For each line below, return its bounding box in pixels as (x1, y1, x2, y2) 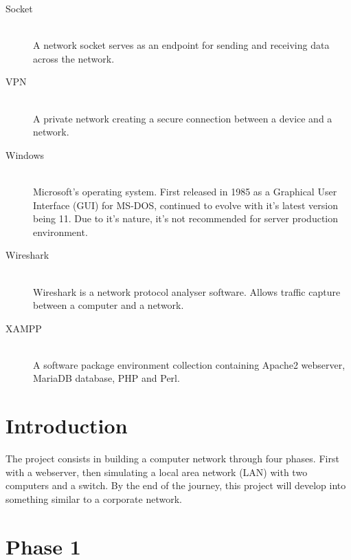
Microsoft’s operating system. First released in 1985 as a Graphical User (33, 184, 337, 198)
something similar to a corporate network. (5, 491, 182, 506)
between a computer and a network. (33, 298, 184, 312)
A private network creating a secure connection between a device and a (33, 111, 332, 125)
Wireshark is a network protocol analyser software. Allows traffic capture (33, 284, 341, 299)
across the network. (33, 51, 115, 65)
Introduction (5, 411, 128, 440)
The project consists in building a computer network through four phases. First (5, 451, 339, 466)
